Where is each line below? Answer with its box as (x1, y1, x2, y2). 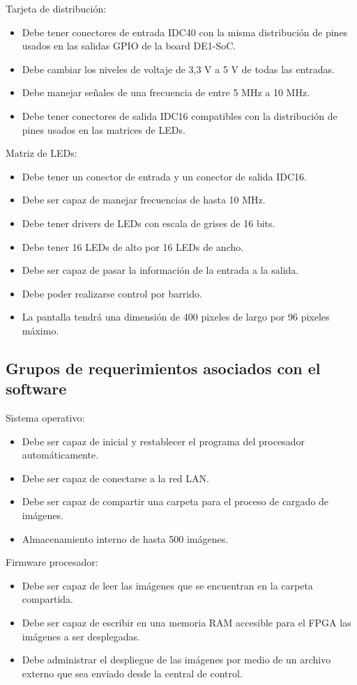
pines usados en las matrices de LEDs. (22, 122, 185, 137)
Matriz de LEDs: (6, 146, 77, 160)
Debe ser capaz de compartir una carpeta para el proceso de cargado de (22, 494, 329, 509)
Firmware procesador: (6, 555, 98, 569)
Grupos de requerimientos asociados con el (6, 357, 321, 378)
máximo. (22, 323, 59, 337)
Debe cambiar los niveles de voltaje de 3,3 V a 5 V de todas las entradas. (22, 61, 335, 76)
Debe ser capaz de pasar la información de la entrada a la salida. (22, 263, 299, 277)
